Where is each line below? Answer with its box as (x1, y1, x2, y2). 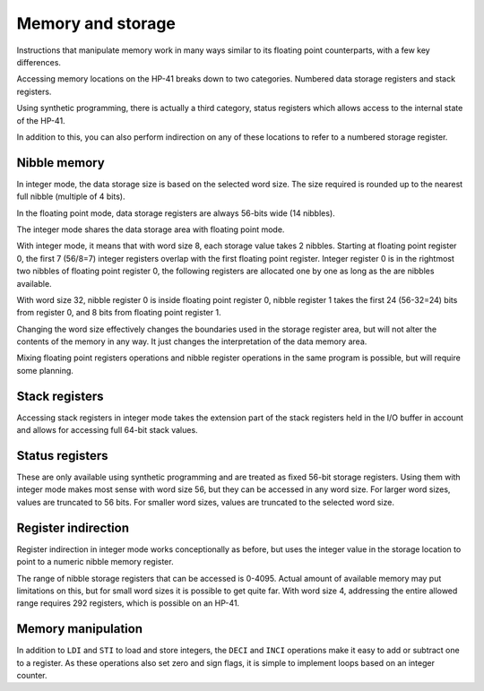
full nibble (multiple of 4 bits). (16, 191, 125, 202)
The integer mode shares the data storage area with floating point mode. (16, 224, 285, 235)
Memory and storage (16, 13, 177, 33)
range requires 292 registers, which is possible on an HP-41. (16, 598, 240, 609)
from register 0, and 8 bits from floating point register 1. (16, 307, 221, 318)
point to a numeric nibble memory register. (16, 557, 174, 567)
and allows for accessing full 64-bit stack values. (16, 425, 198, 436)
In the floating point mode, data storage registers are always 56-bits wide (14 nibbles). (16, 207, 335, 219)
